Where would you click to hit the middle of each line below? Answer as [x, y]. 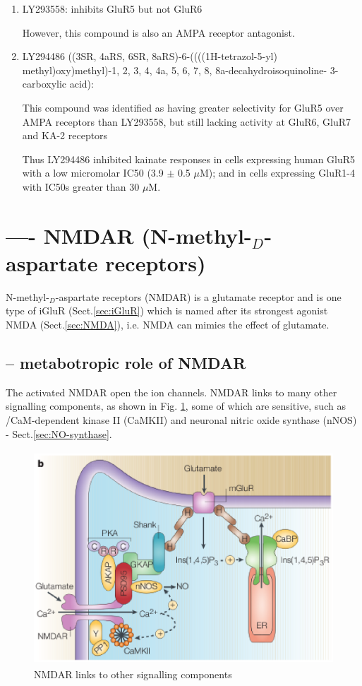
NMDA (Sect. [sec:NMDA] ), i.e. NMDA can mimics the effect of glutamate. [168, 325]
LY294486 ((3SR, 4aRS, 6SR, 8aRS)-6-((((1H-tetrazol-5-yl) [150, 56]
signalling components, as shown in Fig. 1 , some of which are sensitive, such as [176, 406]
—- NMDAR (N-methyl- [129, 235]
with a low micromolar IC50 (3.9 [93, 173]
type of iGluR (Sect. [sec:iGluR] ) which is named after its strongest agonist [167, 311]
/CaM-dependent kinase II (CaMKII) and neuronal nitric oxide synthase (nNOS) [181, 420]
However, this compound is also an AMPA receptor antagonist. [158, 32]
